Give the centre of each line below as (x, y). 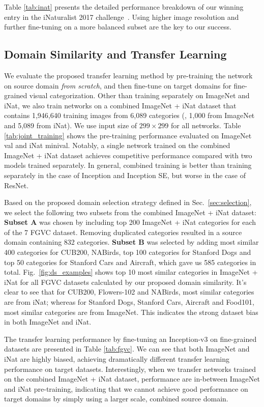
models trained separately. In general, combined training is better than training (128, 165)
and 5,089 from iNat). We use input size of (71, 125)
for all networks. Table (206, 125)
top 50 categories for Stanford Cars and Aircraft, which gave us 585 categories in (130, 262)
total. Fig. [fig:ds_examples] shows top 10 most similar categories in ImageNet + (131, 272)
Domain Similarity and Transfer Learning (115, 54)
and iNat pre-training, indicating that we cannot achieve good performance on (126, 388)
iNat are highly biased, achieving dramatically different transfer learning (117, 359)
